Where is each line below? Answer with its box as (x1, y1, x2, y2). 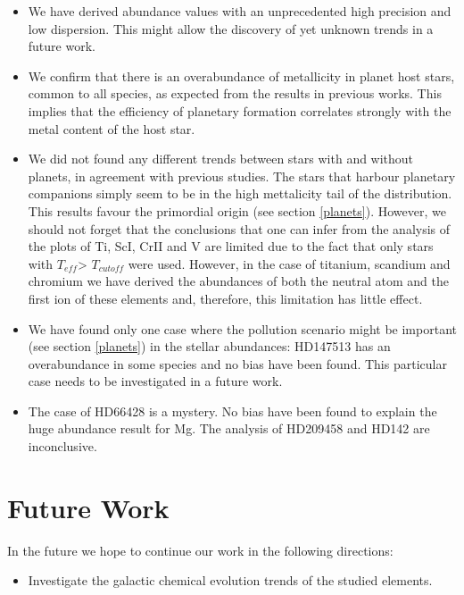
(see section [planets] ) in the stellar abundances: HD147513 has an (28, 337, 391, 356)
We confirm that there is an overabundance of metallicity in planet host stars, (28, 66, 455, 85)
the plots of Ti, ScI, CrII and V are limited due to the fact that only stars (28, 237, 434, 256)
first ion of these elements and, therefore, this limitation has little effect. (28, 289, 423, 307)
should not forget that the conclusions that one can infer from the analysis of (28, 219, 451, 238)
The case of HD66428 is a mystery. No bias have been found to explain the (28, 401, 437, 420)
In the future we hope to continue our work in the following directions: (7, 541, 394, 559)
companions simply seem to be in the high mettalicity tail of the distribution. (28, 184, 452, 203)
